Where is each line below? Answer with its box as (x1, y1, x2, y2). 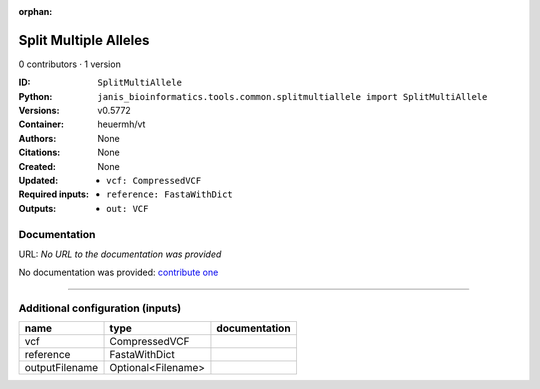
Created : (18, 160, 57, 172)
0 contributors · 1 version (18, 58, 122, 70)
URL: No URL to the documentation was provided (18, 248, 222, 260)
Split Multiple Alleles (18, 31, 150, 49)
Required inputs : (18, 188, 90, 200)
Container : (18, 118, 65, 130)
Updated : (18, 175, 59, 187)
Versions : (18, 105, 60, 117)
